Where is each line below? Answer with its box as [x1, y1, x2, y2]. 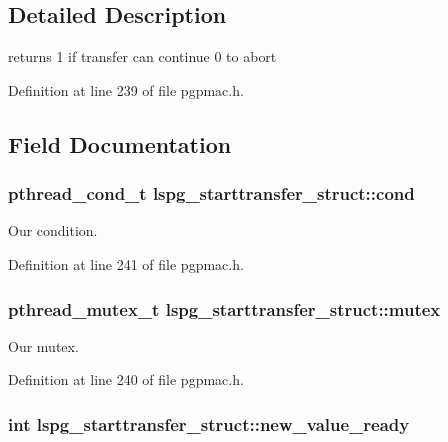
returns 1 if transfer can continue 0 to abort [8, 46, 277, 67]
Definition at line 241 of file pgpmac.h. [8, 253, 244, 274]
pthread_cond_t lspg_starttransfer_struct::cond [8, 181, 415, 206]
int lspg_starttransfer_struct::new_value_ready [8, 411, 410, 436]
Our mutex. [8, 335, 79, 356]
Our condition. [8, 220, 98, 241]
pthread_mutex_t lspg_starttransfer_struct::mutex [8, 296, 441, 321]
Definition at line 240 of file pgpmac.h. [8, 369, 244, 390]
